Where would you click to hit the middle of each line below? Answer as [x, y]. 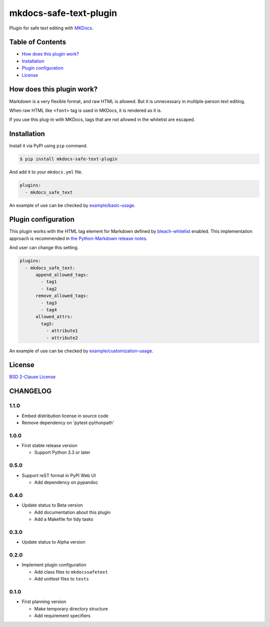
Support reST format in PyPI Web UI [59, 475]
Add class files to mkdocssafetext [71, 572]
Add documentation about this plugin [72, 512]
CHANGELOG [30, 391]
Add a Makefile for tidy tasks [64, 519]
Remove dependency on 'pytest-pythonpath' [68, 423]
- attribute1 [62, 331]
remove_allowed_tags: [62, 296]
